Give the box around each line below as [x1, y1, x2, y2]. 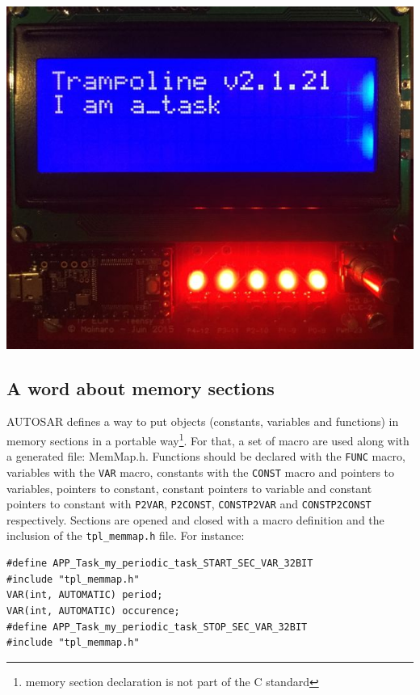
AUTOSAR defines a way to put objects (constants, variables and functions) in [6, 413, 399, 430]
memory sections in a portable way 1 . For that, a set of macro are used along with [6, 430, 409, 449]
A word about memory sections [6, 375, 275, 400]
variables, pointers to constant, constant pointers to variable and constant [6, 479, 372, 496]
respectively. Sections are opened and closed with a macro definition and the [6, 511, 384, 528]
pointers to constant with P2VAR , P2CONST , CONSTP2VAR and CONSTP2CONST [6, 495, 372, 512]
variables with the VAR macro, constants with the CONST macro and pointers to [6, 463, 395, 480]
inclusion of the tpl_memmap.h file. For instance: [6, 527, 245, 544]
